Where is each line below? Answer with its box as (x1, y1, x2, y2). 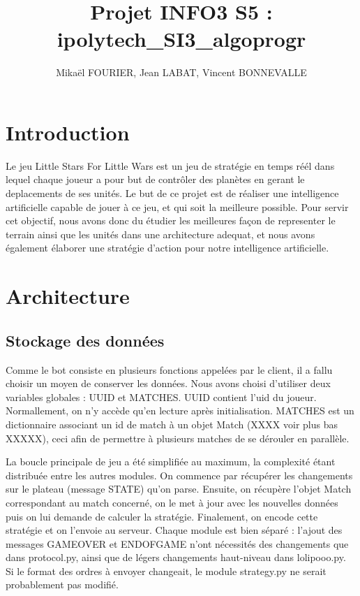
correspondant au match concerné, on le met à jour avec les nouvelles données (6, 495, 338, 509)
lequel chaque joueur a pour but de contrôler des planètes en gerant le (6, 172, 305, 187)
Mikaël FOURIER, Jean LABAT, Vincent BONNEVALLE (56, 65, 307, 80)
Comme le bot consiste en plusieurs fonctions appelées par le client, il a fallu (6, 362, 333, 377)
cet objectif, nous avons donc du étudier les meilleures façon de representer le (6, 213, 336, 228)
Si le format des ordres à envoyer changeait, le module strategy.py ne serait (6, 563, 327, 578)
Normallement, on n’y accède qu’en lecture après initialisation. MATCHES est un (6, 403, 354, 418)
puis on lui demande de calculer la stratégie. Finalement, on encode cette (6, 509, 318, 523)
